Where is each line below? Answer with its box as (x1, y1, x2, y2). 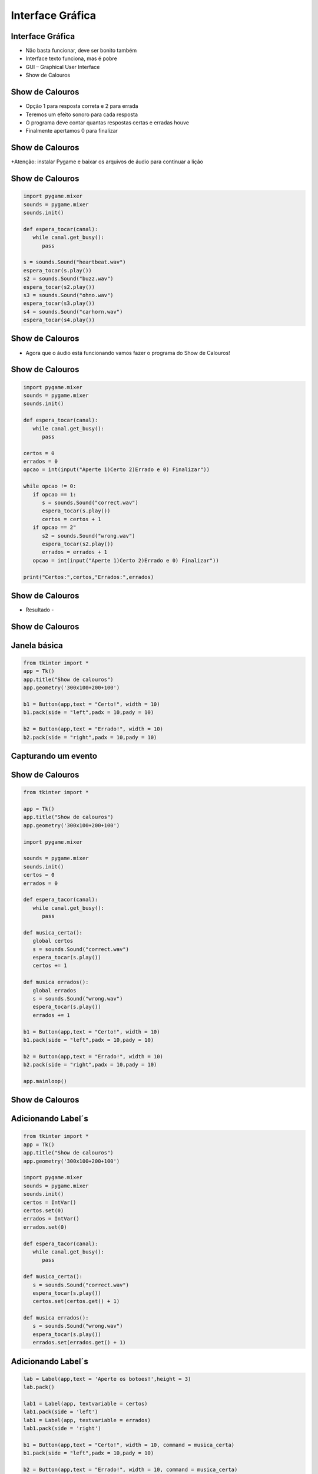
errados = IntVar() (23, 1215, 79, 1222)
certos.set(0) (23, 1208, 64, 1214)
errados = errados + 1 (42, 549, 108, 555)
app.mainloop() (23, 1078, 67, 1084)
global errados (32, 987, 77, 993)
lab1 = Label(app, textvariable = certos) (23, 1400, 148, 1407)
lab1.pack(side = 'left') (23, 1409, 98, 1415)
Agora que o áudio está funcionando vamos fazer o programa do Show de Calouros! (25, 349, 231, 356)
